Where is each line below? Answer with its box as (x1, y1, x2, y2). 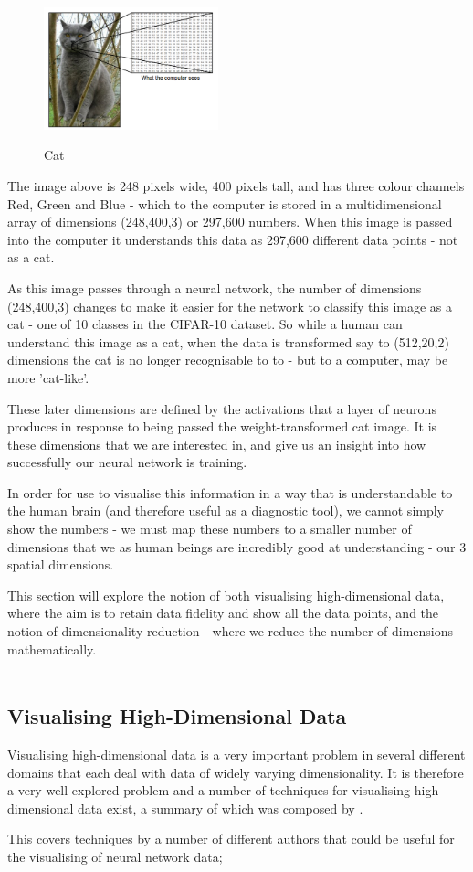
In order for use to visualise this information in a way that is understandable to (7, 483, 453, 502)
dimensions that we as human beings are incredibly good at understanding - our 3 (7, 537, 467, 556)
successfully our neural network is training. (7, 452, 247, 472)
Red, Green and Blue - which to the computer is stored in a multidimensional (7, 194, 442, 213)
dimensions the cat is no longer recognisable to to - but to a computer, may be (7, 350, 448, 369)
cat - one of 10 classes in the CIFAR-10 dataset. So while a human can (7, 314, 403, 334)
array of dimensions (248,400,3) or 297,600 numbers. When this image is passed (7, 212, 453, 231)
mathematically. (7, 639, 97, 658)
